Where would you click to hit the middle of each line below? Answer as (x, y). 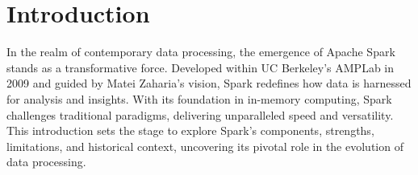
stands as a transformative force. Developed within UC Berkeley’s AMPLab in (201, 67)
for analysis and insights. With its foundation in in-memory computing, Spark (199, 98)
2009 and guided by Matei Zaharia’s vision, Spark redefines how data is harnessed (209, 83)
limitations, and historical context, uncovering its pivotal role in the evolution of (205, 146)
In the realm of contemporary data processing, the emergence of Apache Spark (201, 52)
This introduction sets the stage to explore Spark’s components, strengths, (190, 130)
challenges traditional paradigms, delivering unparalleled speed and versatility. (200, 114)
